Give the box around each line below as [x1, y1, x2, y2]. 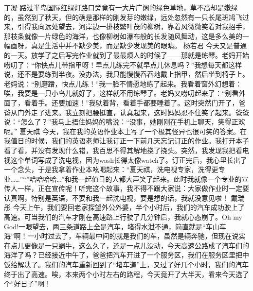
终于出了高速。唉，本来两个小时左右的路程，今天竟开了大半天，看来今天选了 [4, 269, 249, 279]
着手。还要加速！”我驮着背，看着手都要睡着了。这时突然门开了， [31, 97, 239, 107]
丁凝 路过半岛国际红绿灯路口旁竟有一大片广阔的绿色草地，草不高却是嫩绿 [4, 2, 238, 12]
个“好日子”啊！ [4, 278, 52, 289]
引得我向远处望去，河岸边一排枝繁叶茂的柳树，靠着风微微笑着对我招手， [17, 21, 249, 32]
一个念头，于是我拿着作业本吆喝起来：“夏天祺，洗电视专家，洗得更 [4, 164, 218, 174]
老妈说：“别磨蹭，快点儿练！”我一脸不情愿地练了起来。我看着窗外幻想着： [4, 78, 242, 88]
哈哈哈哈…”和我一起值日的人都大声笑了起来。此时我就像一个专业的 [29, 173, 242, 184]
